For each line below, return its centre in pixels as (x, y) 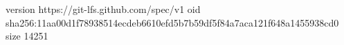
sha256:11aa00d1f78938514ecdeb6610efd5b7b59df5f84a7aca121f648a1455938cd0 (172, 22)
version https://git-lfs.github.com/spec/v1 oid (103, 9)
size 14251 (27, 36)
